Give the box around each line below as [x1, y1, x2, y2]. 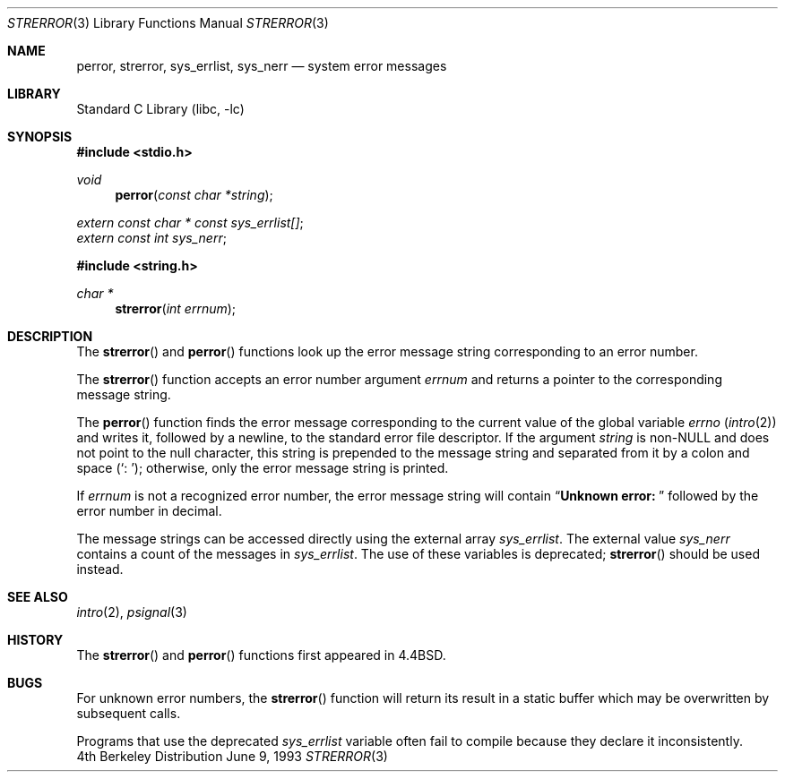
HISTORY [7, 632, 64, 647]
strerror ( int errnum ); [115, 301, 237, 316]
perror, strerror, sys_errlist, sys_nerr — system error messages [76, 58, 447, 73]
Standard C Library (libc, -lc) [76, 101, 245, 116]
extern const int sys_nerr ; [76, 230, 227, 245]
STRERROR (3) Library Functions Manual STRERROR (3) [7, 15, 329, 30]
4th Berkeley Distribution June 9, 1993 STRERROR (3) [76, 749, 388, 764]
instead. [76, 561, 124, 577]
